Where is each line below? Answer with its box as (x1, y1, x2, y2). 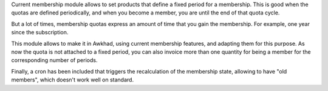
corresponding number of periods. (11, 57, 98, 64)
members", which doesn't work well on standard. (11, 76, 134, 84)
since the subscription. (11, 29, 69, 36)
